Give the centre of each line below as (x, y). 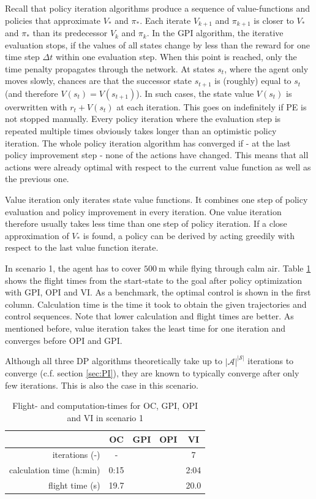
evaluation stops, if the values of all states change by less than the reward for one (158, 44)
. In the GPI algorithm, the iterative (215, 33)
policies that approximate (53, 20)
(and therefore (32, 93)
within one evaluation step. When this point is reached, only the (176, 57)
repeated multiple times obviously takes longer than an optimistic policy (141, 131)
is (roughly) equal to (253, 81)
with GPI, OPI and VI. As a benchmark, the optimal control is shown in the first (158, 292)
